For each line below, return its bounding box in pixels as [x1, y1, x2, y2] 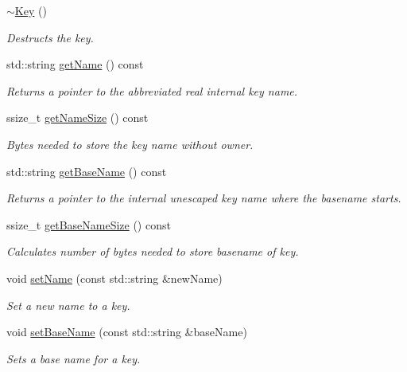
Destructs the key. [6, 29, 94, 45]
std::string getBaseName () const [6, 163, 167, 179]
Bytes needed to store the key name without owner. [6, 135, 254, 152]
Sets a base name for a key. [6, 350, 141, 366]
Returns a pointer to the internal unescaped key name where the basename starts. [6, 190, 401, 206]
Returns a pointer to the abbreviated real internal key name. [6, 82, 298, 99]
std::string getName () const [6, 56, 144, 72]
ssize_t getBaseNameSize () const [6, 216, 171, 233]
